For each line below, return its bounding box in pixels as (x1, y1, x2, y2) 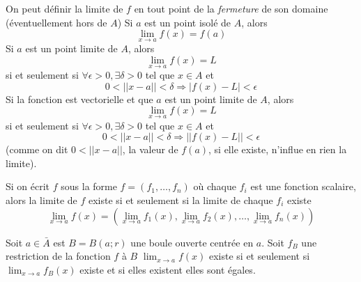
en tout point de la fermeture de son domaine (134, 1, 328, 15)
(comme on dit (6, 142, 68, 157)
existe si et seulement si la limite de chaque (88, 193, 273, 207)
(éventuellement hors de (6, 15, 107, 29)
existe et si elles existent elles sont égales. (79, 262, 256, 276)
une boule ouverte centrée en (130, 235, 254, 249)
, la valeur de (122, 142, 178, 157)
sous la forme (61, 179, 117, 194)
